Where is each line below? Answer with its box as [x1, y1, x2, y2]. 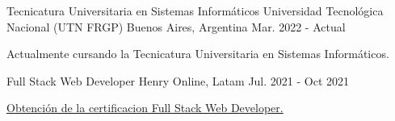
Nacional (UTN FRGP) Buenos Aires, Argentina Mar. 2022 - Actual [6, 18, 346, 35]
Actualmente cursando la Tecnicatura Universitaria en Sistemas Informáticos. [6, 45, 389, 62]
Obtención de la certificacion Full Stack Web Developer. [6, 99, 284, 116]
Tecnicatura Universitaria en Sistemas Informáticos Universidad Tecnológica [6, 2, 384, 19]
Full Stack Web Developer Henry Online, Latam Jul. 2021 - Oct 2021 [6, 72, 350, 89]
